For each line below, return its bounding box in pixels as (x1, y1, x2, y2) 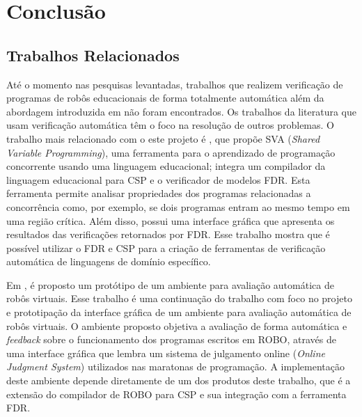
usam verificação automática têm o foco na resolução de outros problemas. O (6, 118, 334, 132)
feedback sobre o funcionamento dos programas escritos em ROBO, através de (6, 332, 336, 347)
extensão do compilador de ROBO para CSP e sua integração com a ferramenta (6, 386, 347, 401)
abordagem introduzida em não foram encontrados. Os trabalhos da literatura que (6, 104, 356, 118)
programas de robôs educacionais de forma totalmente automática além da (6, 91, 324, 105)
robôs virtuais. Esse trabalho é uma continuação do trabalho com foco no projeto (6, 291, 352, 306)
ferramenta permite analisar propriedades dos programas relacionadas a (6, 186, 311, 200)
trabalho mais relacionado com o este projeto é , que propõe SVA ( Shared (6, 131, 320, 145)
